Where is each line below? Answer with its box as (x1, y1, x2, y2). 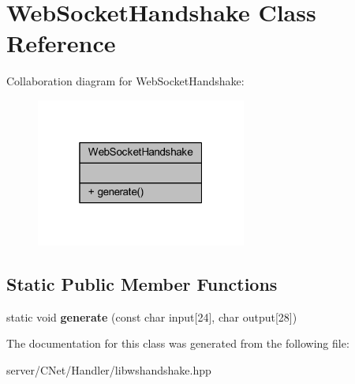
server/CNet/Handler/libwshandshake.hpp (6, 361, 211, 378)
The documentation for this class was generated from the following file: (6, 335, 349, 352)
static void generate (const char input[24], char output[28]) (6, 308, 297, 325)
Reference (6, 27, 116, 59)
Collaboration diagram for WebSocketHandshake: (6, 73, 245, 89)
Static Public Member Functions (6, 271, 278, 296)
